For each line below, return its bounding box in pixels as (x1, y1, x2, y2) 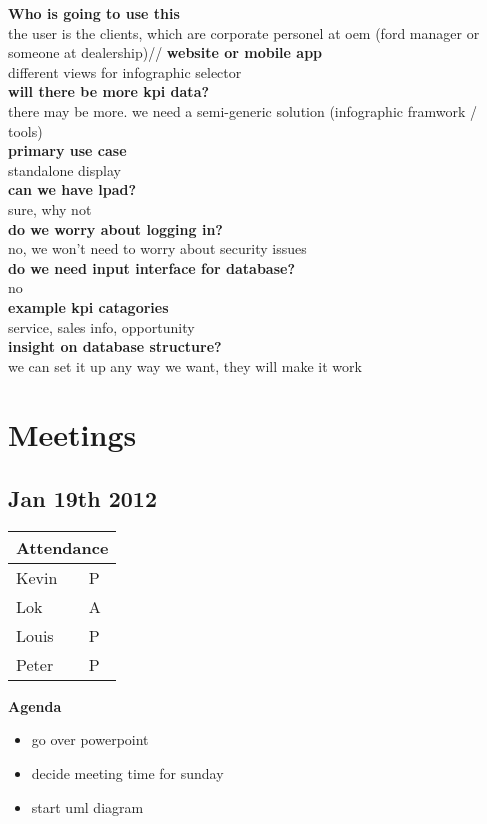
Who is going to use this (8, 3, 180, 23)
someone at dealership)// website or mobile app (8, 42, 323, 63)
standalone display (8, 159, 121, 180)
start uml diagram (31, 796, 144, 817)
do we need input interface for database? (8, 257, 296, 278)
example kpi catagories (8, 296, 169, 317)
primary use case (8, 140, 127, 161)
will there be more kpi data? (8, 81, 210, 102)
